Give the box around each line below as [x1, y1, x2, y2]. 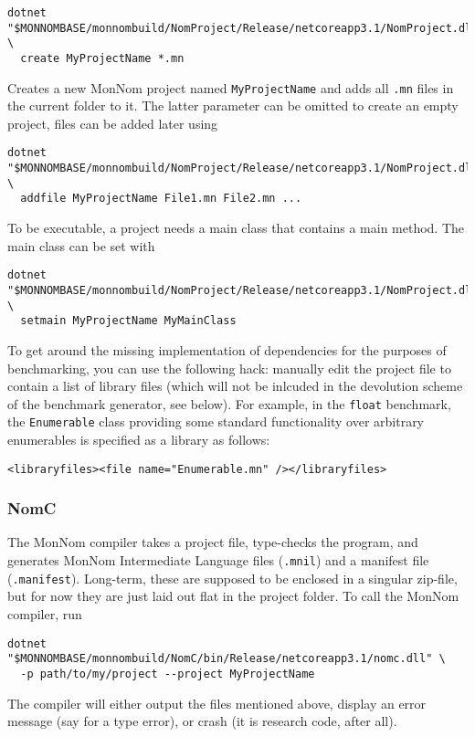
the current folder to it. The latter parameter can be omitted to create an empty [7, 96, 459, 115]
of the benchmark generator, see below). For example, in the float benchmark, [7, 394, 451, 413]
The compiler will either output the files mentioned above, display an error [7, 693, 427, 712]
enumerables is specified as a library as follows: [7, 430, 270, 448]
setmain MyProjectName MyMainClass [20, 314, 237, 328]
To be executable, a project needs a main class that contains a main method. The [7, 218, 465, 237]
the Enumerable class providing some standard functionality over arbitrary [7, 412, 425, 431]
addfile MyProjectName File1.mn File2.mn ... [20, 192, 302, 205]
